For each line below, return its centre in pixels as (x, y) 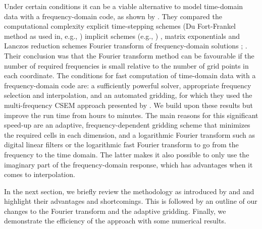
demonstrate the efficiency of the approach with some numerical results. (115, 221)
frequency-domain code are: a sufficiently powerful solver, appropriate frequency (128, 85)
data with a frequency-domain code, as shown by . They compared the (113, 16)
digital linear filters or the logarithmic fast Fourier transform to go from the (121, 145)
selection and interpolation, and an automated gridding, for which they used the (128, 95)
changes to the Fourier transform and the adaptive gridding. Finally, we (115, 211)
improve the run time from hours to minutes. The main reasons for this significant (131, 115)
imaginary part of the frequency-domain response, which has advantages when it (128, 164)
